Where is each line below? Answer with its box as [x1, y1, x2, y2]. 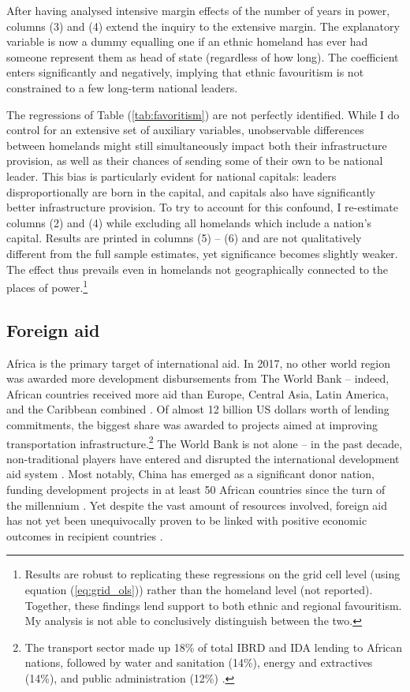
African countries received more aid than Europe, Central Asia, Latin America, [6, 385, 389, 402]
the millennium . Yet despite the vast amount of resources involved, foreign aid [6, 496, 388, 513]
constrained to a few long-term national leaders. [6, 79, 238, 95]
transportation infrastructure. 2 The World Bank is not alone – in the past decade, [6, 432, 403, 451]
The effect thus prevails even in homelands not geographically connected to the [6, 260, 389, 277]
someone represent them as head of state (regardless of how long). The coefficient [6, 48, 399, 65]
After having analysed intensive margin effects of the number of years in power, [6, 2, 390, 18]
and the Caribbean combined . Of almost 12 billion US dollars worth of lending [6, 401, 389, 417]
